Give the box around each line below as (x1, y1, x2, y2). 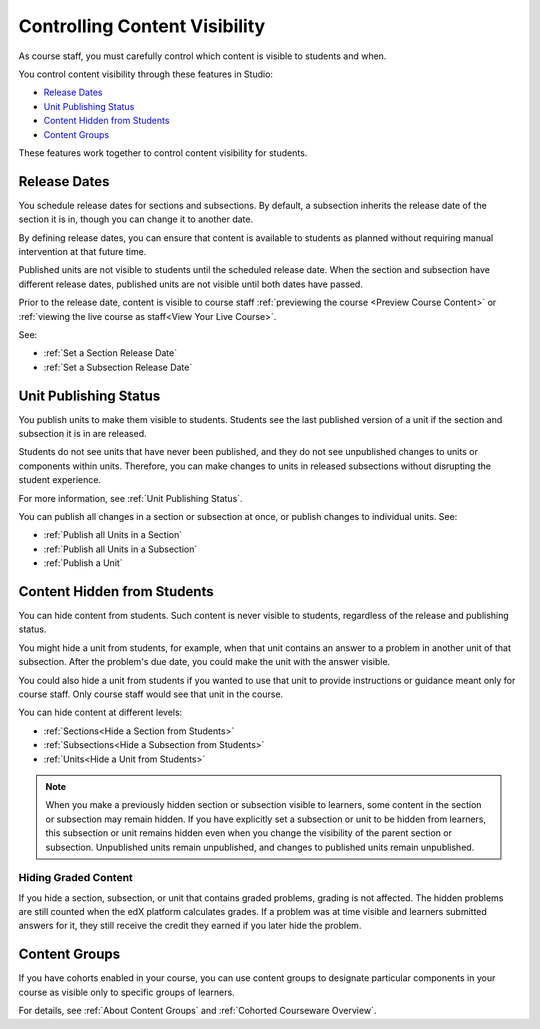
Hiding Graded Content (18, 871, 134, 885)
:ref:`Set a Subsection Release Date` (43, 361, 193, 373)
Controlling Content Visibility (18, 15, 266, 37)
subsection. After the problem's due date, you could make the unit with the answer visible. (18, 656, 391, 668)
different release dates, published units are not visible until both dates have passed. (18, 278, 364, 290)
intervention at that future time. (18, 245, 147, 257)
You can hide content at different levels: (18, 706, 183, 719)
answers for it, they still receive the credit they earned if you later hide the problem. (18, 920, 362, 932)
